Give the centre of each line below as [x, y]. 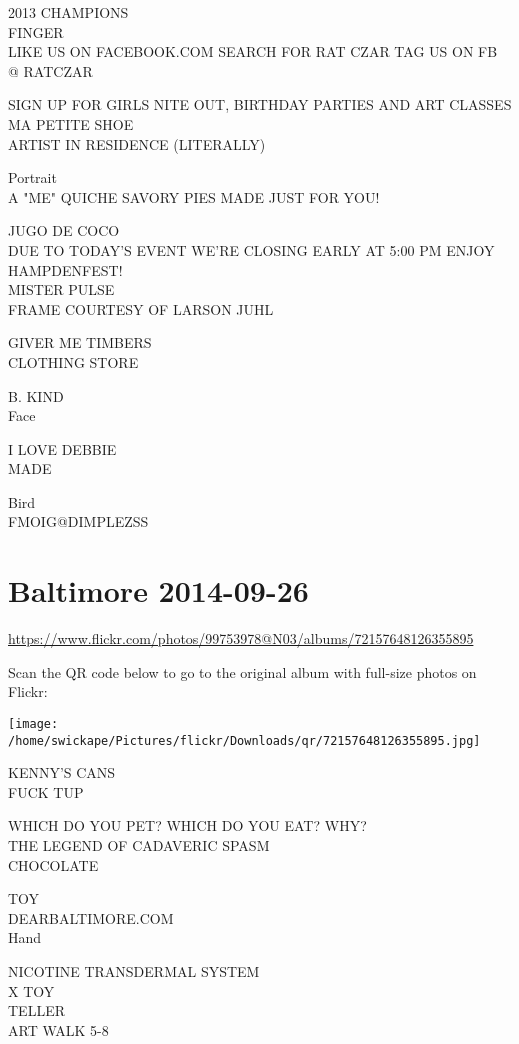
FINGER [36, 31]
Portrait [32, 177]
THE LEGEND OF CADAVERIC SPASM [139, 845]
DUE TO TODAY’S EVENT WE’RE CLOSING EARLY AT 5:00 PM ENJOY [251, 249]
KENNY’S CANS [62, 772]
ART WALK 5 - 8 [58, 1029]
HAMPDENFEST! [65, 269]
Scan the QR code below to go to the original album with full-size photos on [242, 671]
